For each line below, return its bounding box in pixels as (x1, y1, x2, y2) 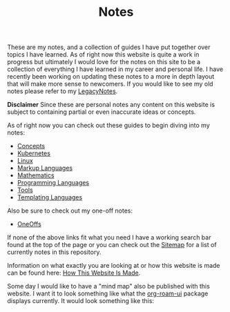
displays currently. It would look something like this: (7, 297, 154, 305)
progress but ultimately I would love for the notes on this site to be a (7, 58, 201, 66)
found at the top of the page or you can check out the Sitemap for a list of (7, 241, 217, 249)
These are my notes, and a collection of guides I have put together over (7, 43, 211, 52)
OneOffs (17, 220, 41, 228)
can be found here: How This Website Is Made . (7, 269, 141, 277)
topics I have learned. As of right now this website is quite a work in (7, 50, 200, 59)
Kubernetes (17, 149, 50, 157)
